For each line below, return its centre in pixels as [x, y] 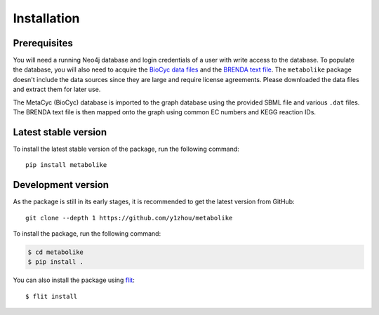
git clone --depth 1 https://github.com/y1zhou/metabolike [129, 218]
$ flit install [52, 296]
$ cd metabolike [56, 252]
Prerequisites [43, 43]
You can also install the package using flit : [74, 280]
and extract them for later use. [57, 89]
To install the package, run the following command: [87, 234]
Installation [46, 18]
